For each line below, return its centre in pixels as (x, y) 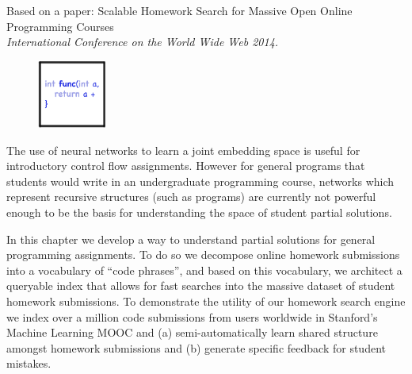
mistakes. (29, 363)
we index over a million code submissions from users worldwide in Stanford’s (192, 316)
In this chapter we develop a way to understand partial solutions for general (191, 239)
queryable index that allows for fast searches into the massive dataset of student (201, 285)
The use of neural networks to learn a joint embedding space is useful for (183, 150)
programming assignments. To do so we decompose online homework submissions (203, 254)
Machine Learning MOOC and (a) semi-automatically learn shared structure (192, 332)
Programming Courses (60, 26)
